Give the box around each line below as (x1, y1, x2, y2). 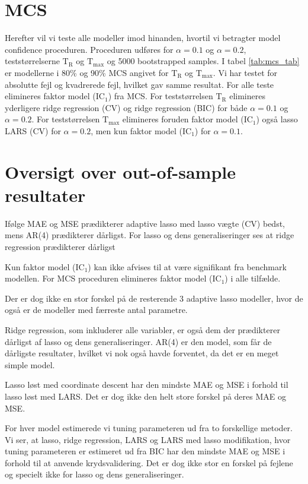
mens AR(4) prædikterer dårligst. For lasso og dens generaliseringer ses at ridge (5, 229, 294, 241)
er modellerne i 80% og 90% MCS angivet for (5, 66, 169, 78)
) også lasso (256, 113, 298, 125)
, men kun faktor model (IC (91, 124, 192, 137)
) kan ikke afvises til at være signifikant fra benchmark (88, 260, 287, 273)
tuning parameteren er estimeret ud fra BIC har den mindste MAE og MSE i (5, 445, 285, 457)
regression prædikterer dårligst (5, 240, 115, 252)
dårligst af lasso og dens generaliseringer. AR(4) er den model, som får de (5, 335, 272, 347)
